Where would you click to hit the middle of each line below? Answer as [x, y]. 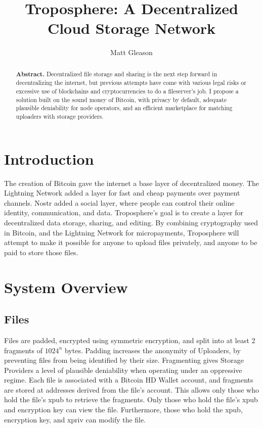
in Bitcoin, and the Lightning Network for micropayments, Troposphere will [122, 232]
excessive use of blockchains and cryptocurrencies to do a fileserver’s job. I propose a [127, 91]
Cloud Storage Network [131, 28]
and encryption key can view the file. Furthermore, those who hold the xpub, [123, 410]
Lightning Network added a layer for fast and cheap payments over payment [122, 193]
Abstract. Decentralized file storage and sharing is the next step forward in [117, 74]
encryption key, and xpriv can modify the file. [75, 419]
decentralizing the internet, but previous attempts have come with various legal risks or [131, 83]
